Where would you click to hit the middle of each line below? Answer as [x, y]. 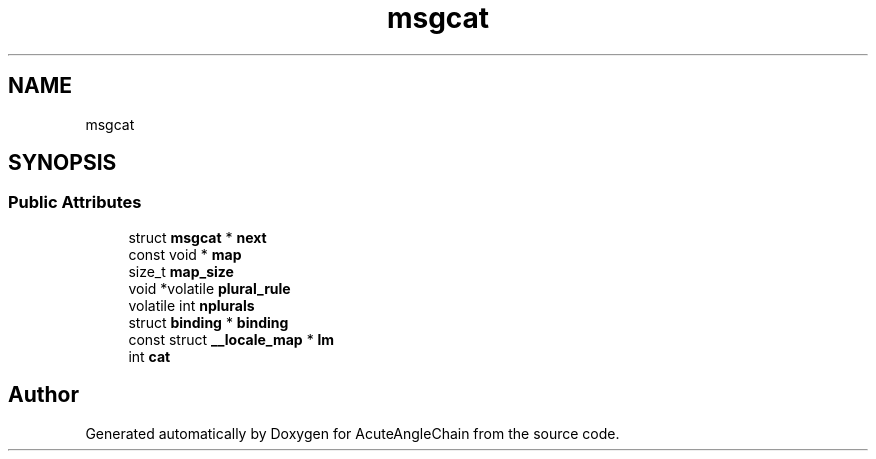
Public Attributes [75, 202]
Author [43, 395]
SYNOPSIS [62, 163]
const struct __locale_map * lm [231, 339]
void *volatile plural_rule [209, 288]
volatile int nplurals [191, 305]
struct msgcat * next [197, 237]
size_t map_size [181, 271]
